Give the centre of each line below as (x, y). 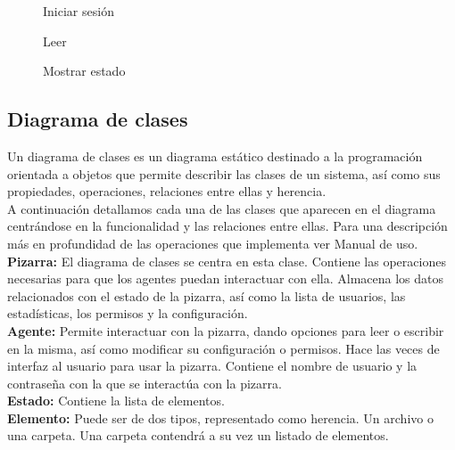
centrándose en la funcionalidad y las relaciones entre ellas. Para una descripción (227, 226)
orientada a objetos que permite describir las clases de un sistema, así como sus (224, 173)
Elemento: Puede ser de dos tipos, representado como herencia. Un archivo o (220, 417)
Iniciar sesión (79, 11)
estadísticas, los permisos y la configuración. (128, 313)
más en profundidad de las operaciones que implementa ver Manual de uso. (213, 243)
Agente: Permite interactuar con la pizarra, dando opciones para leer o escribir (226, 330)
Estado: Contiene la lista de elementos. (116, 401)
